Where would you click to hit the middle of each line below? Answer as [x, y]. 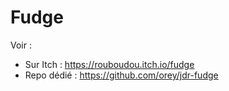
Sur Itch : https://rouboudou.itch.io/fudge [109, 64]
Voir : [21, 45]
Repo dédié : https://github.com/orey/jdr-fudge [121, 75]
